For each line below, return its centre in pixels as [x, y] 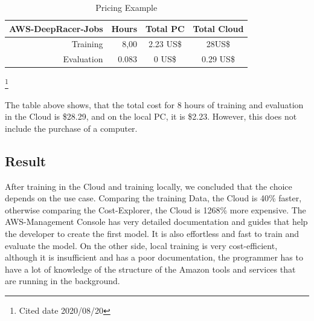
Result [26, 160]
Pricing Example [127, 7]
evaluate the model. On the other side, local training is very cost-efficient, [141, 245]
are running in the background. [62, 281]
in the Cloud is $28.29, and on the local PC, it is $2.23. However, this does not [151, 116]
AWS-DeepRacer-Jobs [56, 28]
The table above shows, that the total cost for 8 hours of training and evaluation [154, 104]
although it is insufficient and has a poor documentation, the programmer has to [154, 257]
